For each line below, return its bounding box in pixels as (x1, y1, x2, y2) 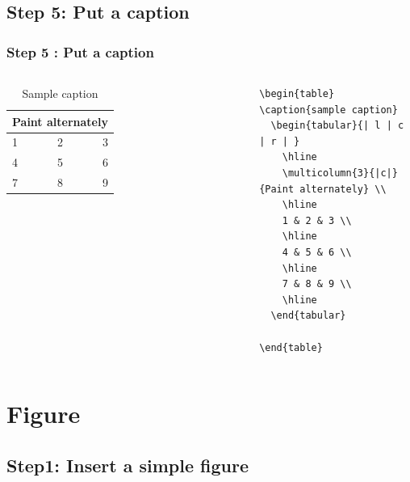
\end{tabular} (270, 310, 346, 322)
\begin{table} (259, 88, 335, 99)
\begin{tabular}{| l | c (270, 120, 404, 132)
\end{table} (259, 341, 323, 353)
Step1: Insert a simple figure (6, 452, 249, 477)
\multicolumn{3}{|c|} (282, 167, 398, 179)
